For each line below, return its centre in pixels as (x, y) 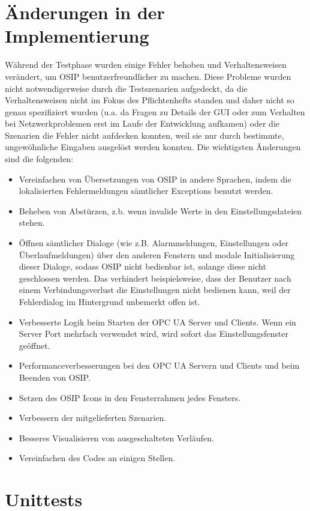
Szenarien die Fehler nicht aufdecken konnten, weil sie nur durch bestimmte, (145, 135)
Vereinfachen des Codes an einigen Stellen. (97, 458)
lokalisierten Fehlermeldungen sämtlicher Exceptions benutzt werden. (146, 191)
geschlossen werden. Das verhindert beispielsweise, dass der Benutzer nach (155, 278)
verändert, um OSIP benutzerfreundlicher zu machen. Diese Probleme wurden (148, 76)
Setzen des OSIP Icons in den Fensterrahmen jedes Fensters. (130, 397)
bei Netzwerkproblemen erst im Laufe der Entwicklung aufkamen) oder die (142, 123)
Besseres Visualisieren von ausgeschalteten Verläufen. (116, 437)
